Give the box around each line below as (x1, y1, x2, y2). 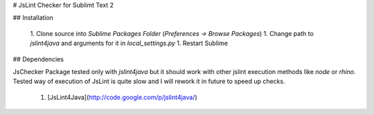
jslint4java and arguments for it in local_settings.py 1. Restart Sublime (30, 39, 229, 48)
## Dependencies (12, 55, 64, 63)
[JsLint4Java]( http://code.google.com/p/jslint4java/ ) (47, 93, 197, 101)
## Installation (12, 14, 53, 22)
